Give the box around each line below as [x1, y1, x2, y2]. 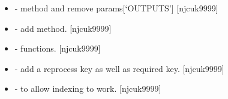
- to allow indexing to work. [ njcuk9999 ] [14, 82, 161, 95]
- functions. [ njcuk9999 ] [14, 42, 101, 55]
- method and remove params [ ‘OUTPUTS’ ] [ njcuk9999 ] [14, 2, 218, 14]
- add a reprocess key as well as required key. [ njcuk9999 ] [14, 62, 224, 74]
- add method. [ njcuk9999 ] [14, 22, 112, 34]
